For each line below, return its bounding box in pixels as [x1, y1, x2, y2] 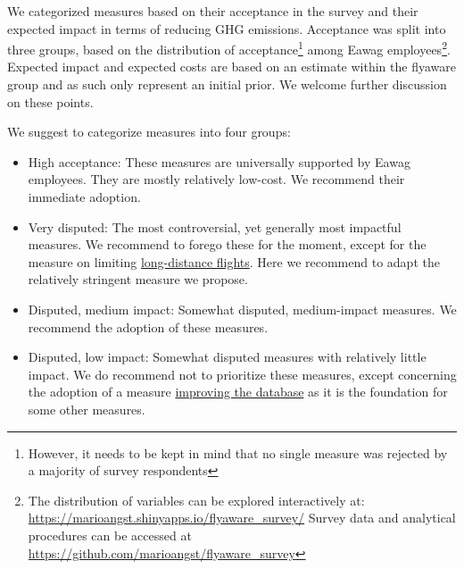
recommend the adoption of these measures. [28, 317, 269, 336]
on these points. [7, 92, 94, 111]
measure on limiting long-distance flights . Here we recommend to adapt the [28, 252, 440, 271]
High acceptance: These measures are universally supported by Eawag [28, 152, 410, 171]
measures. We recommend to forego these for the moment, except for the [28, 235, 427, 254]
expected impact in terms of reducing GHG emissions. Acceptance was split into [7, 19, 446, 38]
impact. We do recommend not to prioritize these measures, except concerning [28, 364, 457, 383]
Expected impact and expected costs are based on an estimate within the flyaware [7, 57, 456, 76]
